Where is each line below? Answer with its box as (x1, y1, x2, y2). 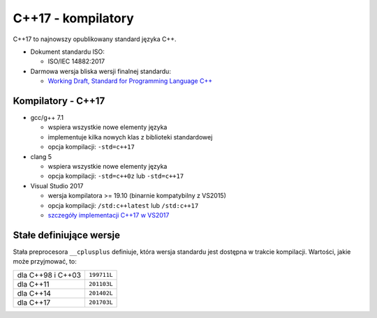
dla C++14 (17, 288, 52, 298)
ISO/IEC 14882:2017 (47, 57, 105, 66)
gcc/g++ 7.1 (30, 114, 64, 122)
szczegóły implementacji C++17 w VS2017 (47, 211, 170, 219)
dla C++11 (17, 279, 50, 289)
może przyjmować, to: (13, 257, 77, 266)
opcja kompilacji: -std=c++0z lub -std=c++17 (47, 172, 184, 181)
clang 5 (30, 152, 52, 160)
